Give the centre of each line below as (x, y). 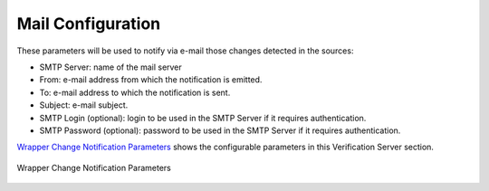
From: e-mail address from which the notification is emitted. (151, 80)
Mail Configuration (89, 24)
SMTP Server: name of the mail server (111, 67)
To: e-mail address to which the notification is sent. (135, 92)
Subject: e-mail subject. (84, 105)
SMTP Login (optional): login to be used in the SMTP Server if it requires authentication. (203, 118)
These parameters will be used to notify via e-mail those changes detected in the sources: (185, 51)
